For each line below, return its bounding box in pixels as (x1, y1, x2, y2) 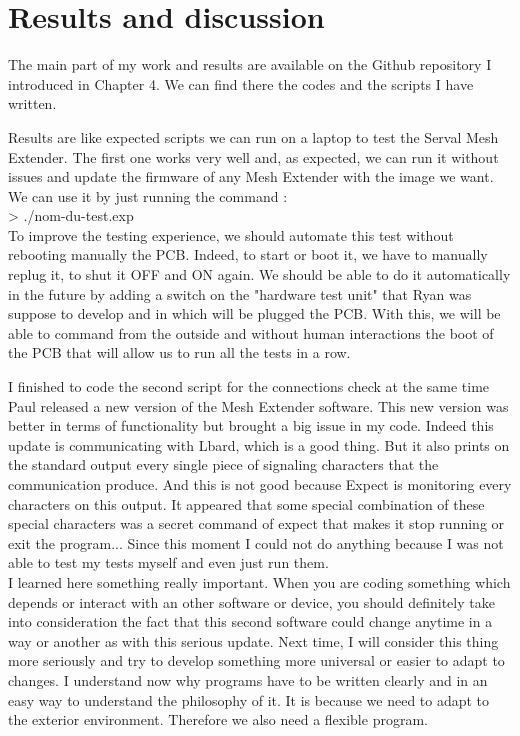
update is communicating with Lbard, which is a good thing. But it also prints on (8, 434, 510, 455)
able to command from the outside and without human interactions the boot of (8, 322, 494, 343)
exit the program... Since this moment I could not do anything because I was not (8, 532, 504, 553)
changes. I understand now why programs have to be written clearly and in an (8, 669, 488, 690)
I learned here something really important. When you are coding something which (8, 571, 511, 592)
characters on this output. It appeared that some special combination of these (8, 493, 485, 514)
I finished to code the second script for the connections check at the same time (8, 376, 490, 397)
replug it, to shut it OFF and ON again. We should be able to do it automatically (8, 264, 511, 285)
